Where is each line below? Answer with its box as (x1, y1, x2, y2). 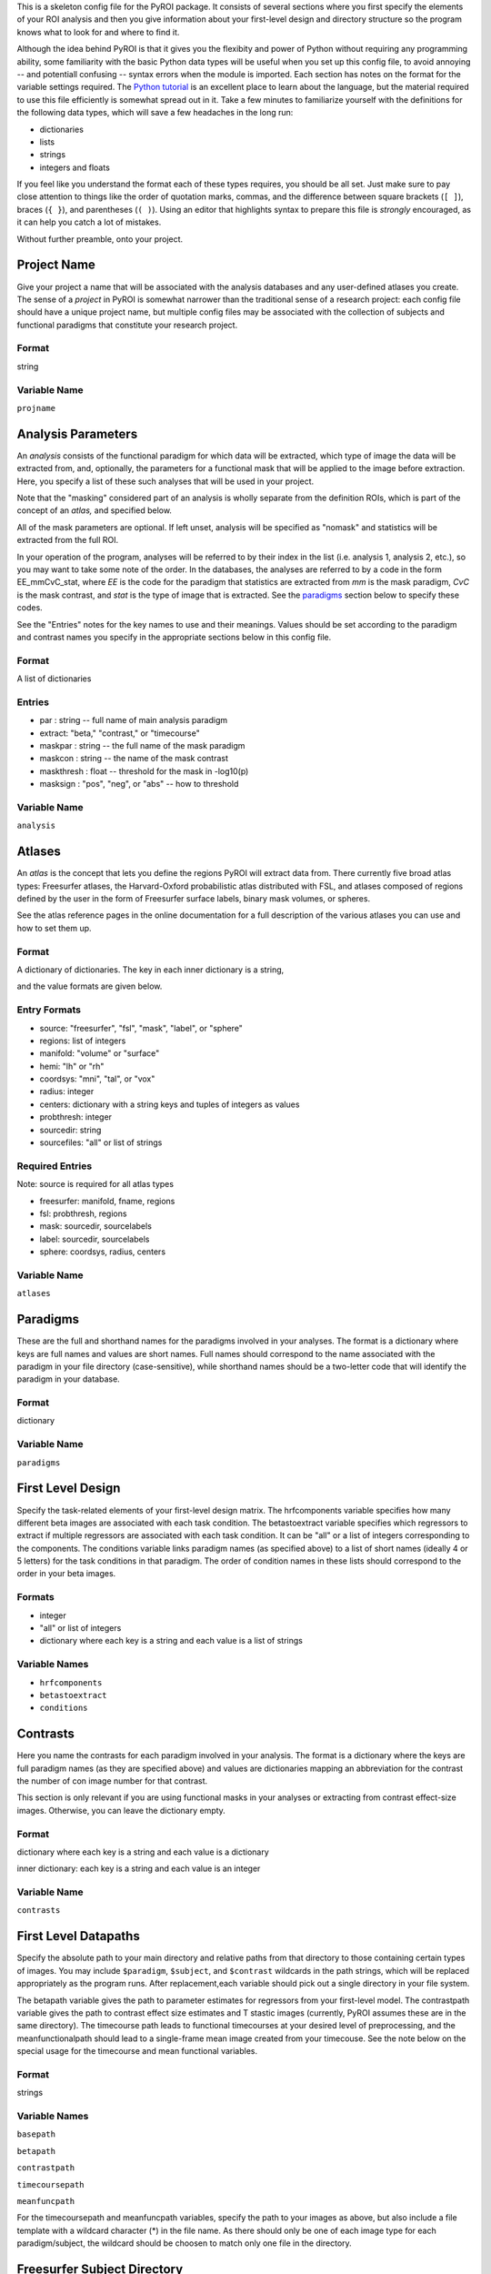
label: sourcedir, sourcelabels (39, 1233, 150, 1244)
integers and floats (39, 162, 111, 173)
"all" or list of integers (39, 1623, 122, 1633)
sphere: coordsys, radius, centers (39, 1246, 166, 1257)
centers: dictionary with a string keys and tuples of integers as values (39, 1099, 300, 1110)
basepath (16, 2129, 56, 2139)
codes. (16, 602, 43, 613)
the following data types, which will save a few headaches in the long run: (16, 107, 294, 118)
